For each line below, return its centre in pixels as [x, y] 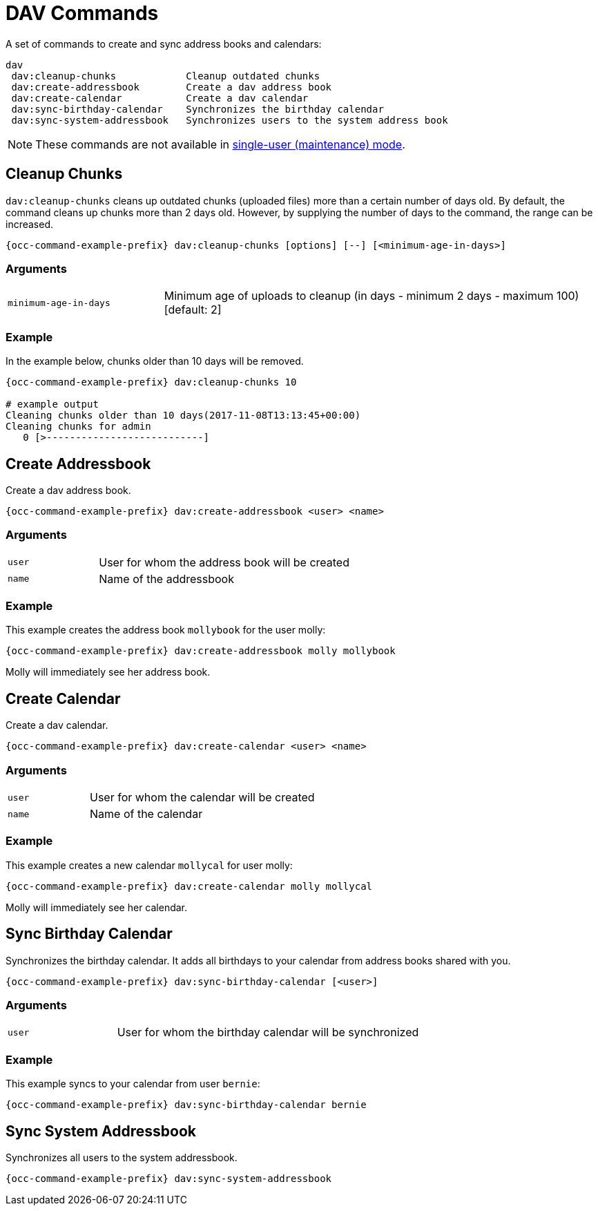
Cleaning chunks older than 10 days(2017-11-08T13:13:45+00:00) [183, 416]
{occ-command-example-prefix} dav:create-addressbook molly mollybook [201, 651]
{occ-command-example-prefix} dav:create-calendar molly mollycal [189, 886]
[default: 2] [193, 310]
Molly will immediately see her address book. [108, 672]
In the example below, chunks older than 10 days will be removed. [155, 361]
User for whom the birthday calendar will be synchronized [268, 1032]
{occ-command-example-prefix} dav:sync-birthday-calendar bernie [186, 1105]
